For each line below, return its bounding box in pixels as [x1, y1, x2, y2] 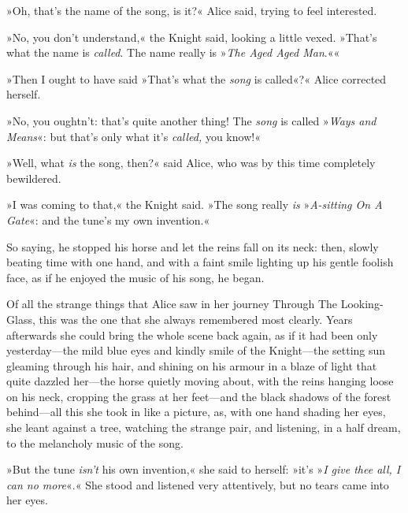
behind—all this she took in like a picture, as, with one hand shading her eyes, [6, 403, 386, 420]
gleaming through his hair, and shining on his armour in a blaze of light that [6, 357, 377, 374]
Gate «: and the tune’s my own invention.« [6, 211, 210, 228]
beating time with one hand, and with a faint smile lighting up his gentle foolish [6, 254, 394, 270]
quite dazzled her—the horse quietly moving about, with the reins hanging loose [6, 373, 394, 389]
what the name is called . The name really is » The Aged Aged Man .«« [6, 44, 340, 61]
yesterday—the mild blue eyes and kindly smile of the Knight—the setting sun [6, 342, 386, 359]
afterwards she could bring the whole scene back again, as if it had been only [6, 326, 378, 343]
